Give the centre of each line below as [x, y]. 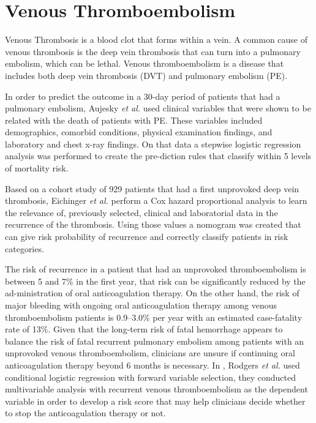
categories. [24, 248]
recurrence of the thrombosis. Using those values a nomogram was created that [153, 224]
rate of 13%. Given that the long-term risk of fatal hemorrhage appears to [144, 329]
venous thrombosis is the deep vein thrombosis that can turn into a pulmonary [153, 51]
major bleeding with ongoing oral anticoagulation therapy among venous [141, 305]
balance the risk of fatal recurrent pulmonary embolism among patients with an [155, 341]
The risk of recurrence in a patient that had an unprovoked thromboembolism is [156, 269]
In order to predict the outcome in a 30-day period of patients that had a [143, 96]
